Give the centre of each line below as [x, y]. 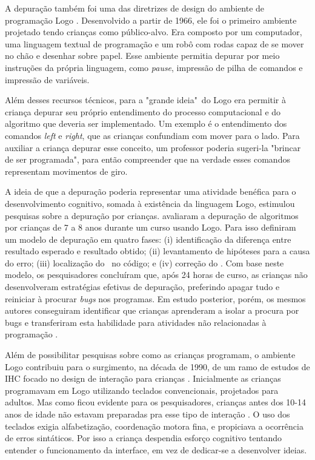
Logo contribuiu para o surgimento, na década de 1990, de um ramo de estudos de [157, 366]
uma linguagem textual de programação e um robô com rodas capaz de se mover [154, 43]
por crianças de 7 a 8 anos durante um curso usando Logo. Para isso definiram [151, 227]
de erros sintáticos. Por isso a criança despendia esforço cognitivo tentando [144, 438]
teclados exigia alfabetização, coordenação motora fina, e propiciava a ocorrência [154, 426]
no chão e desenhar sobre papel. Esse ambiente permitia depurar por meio [142, 56]
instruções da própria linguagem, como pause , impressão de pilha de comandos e [154, 67]
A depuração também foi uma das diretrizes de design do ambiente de [135, 8]
